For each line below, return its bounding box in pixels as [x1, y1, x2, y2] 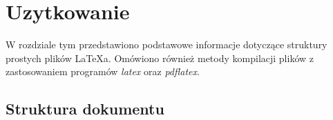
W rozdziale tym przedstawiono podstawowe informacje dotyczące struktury [6, 37, 327, 52]
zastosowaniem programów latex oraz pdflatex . [6, 64, 200, 79]
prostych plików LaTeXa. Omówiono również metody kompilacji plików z [6, 50, 314, 65]
